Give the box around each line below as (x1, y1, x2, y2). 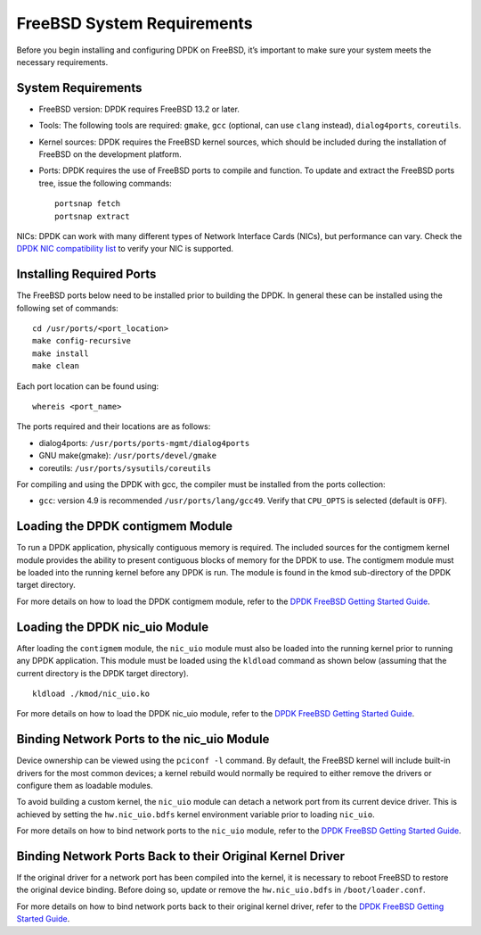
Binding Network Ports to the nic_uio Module (16, 732, 270, 747)
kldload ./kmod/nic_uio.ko (32, 688, 151, 699)
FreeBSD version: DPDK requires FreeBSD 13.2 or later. (38, 103, 240, 114)
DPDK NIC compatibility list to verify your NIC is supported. (16, 244, 234, 254)
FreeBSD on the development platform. (38, 149, 182, 160)
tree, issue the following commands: (38, 178, 173, 188)
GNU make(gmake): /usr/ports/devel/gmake (38, 451, 217, 461)
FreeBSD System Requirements (16, 13, 253, 33)
